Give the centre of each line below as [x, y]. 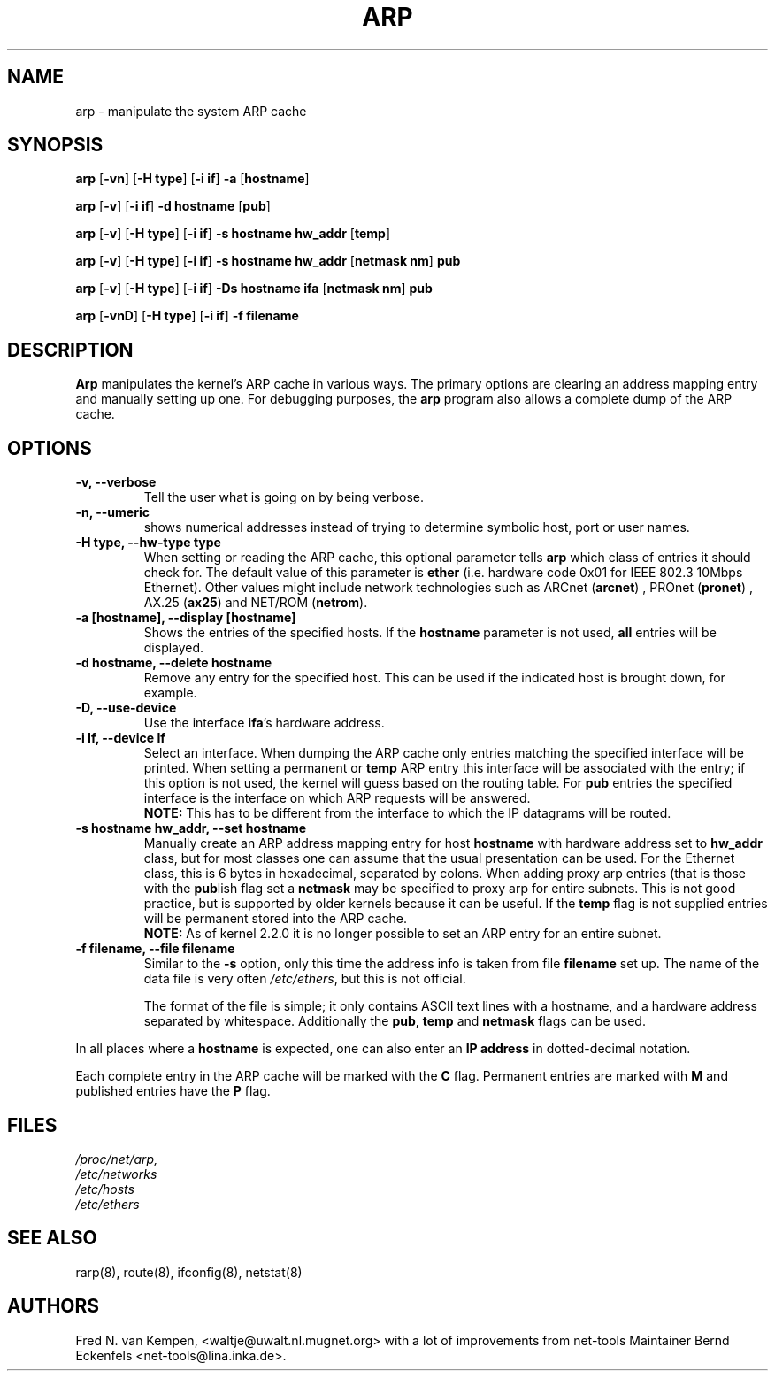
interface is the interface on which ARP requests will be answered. [337, 798]
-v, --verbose [116, 482]
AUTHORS [54, 1306]
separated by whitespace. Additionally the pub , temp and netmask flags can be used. [395, 1021]
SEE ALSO [52, 1238]
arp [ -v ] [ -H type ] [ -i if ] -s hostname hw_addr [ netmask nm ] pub [268, 261]
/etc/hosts [105, 1189]
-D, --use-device [126, 708]
